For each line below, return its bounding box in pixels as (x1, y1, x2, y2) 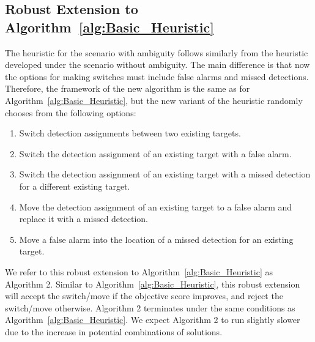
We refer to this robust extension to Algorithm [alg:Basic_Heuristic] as (5, 265, 273, 278)
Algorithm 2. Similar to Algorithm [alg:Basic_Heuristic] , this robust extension (5, 277, 300, 290)
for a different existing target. (19, 179, 130, 192)
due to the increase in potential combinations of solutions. (5, 325, 223, 338)
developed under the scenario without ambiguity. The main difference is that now (5, 58, 310, 71)
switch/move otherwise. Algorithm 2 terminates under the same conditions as (5, 301, 295, 314)
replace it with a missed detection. (19, 212, 148, 225)
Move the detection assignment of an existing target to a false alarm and (19, 200, 292, 213)
